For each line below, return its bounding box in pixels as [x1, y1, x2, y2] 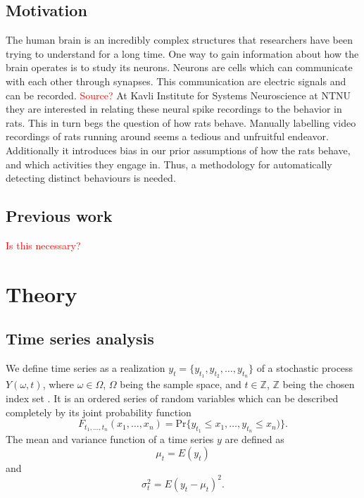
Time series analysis [6, 328, 154, 349]
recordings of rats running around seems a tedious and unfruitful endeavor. [6, 129, 329, 144]
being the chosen [282, 377, 355, 392]
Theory [6, 279, 77, 308]
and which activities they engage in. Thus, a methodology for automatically [6, 156, 332, 171]
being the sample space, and [120, 377, 241, 392]
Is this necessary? [6, 237, 81, 252]
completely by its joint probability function [6, 404, 192, 419]
